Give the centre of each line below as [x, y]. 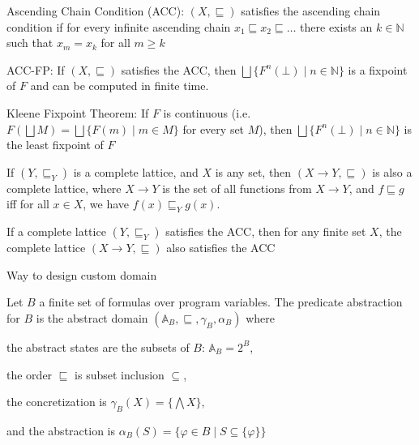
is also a [392, 171]
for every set [214, 128]
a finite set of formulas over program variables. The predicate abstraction [221, 302]
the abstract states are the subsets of [98, 347]
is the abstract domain [92, 317]
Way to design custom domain [82, 274]
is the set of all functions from [237, 188]
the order [30, 374]
